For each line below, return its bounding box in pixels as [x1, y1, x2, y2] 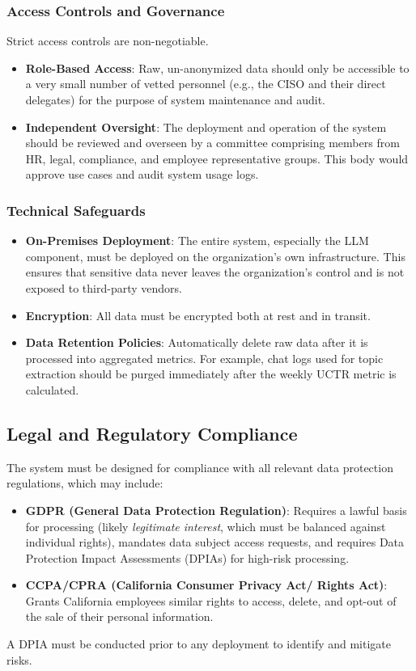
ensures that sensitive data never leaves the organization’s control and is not [25, 264, 405, 281]
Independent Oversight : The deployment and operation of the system [25, 118, 387, 135]
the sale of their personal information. [25, 608, 214, 625]
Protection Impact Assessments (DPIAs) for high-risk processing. [25, 549, 350, 566]
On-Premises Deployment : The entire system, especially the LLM [25, 232, 369, 249]
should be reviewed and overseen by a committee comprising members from [25, 134, 400, 151]
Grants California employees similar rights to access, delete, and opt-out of [25, 592, 397, 609]
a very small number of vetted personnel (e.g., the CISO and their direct [25, 75, 386, 92]
